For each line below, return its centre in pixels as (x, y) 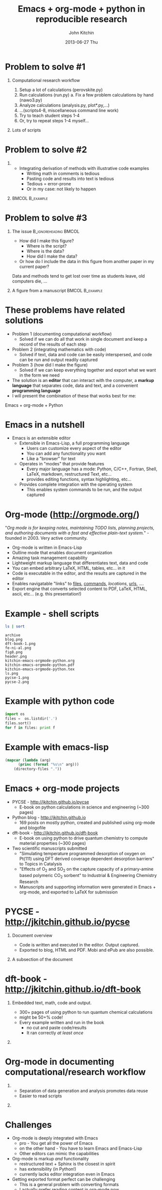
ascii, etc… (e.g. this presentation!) (47, 594)
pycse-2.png (17, 682)
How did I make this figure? (47, 241)
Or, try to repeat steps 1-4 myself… (54, 120)
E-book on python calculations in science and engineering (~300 (84, 807)
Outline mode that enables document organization (62, 553)
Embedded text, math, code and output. (52, 1003)
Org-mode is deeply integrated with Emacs (55, 1138)
